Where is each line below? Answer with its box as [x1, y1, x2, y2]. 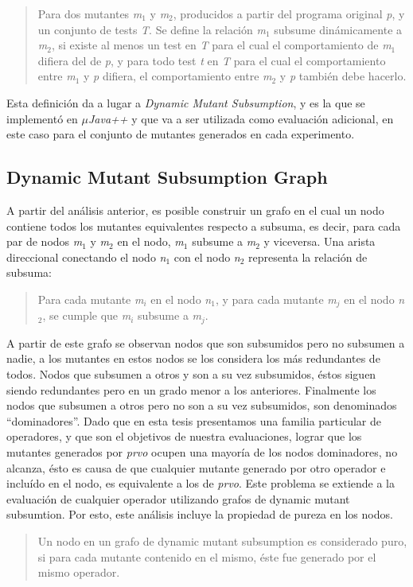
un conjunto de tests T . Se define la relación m [37, 21, 266, 37]
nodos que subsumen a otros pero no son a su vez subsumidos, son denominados [6, 397, 397, 414]
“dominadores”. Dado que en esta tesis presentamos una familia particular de [6, 412, 381, 429]
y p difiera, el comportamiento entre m [84, 68, 272, 84]
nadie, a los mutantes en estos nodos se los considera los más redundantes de [6, 350, 380, 367]
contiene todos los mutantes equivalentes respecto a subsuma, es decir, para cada [6, 217, 401, 234]
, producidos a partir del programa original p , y [173, 6, 405, 21]
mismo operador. [37, 564, 120, 581]
